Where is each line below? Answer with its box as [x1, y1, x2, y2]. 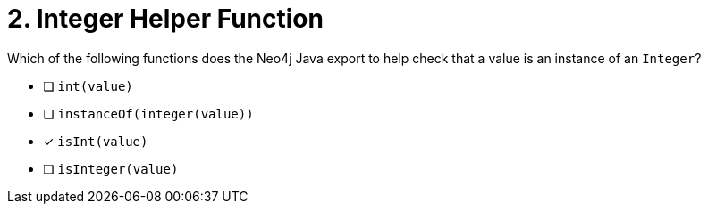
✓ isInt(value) [43, 133, 148, 149]
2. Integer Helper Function [7, 4, 324, 34]
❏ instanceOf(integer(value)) [43, 105, 254, 121]
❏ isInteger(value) [43, 160, 179, 176]
